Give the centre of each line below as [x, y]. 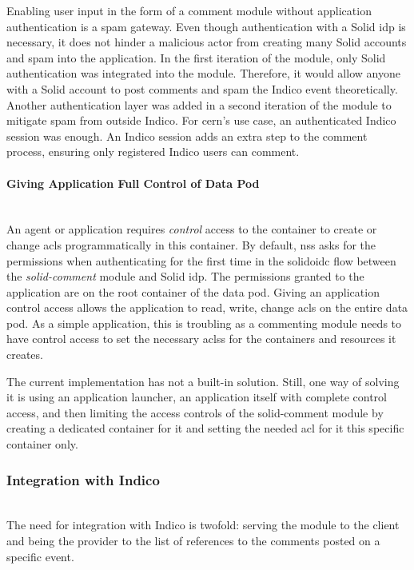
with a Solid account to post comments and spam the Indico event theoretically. [202, 88]
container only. [42, 444]
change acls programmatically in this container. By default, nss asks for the [191, 244]
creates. [25, 355]
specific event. [40, 556]
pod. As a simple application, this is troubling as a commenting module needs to [204, 323]
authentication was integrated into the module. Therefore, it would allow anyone [203, 73]
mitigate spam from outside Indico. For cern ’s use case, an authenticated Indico [201, 120]
